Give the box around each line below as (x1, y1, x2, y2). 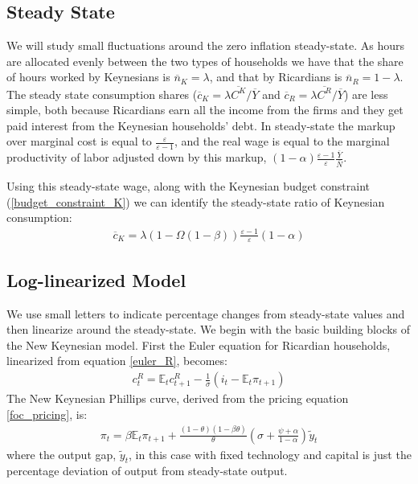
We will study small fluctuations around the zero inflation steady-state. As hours (6, 37, 404, 54)
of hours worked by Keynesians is (6, 68, 170, 85)
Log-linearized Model (6, 267, 186, 292)
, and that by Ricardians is (209, 68, 342, 85)
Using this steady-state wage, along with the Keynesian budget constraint (6, 178, 370, 195)
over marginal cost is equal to (6, 133, 152, 150)
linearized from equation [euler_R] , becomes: (6, 352, 227, 369)
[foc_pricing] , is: (6, 405, 88, 422)
